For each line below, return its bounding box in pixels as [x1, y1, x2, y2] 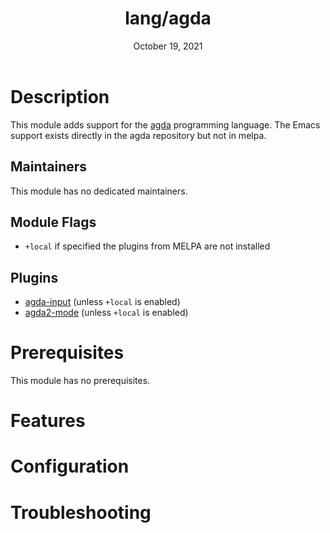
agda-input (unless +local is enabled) [24, 296, 181, 308]
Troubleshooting [10, 501, 152, 524]
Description [10, 85, 110, 108]
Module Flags [10, 213, 97, 231]
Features [10, 410, 86, 432]
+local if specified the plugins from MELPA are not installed [24, 240, 271, 252]
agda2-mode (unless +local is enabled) [24, 307, 189, 319]
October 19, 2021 [133, 40, 203, 52]
